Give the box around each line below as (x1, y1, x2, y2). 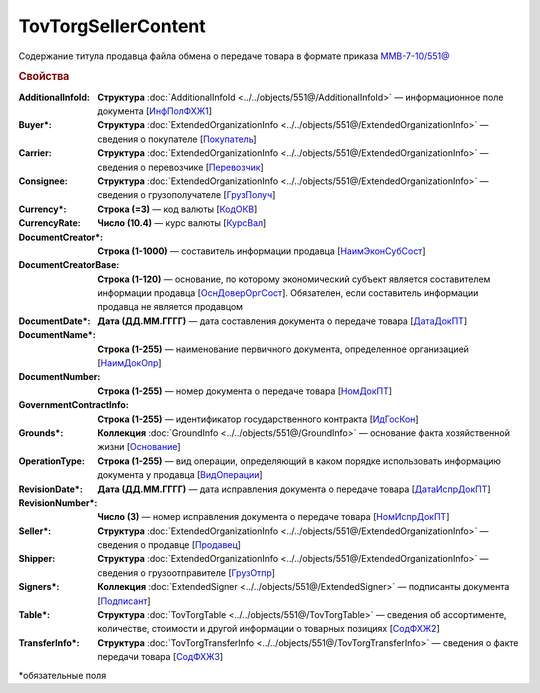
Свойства (18, 70, 70, 84)
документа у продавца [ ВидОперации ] (97, 469, 264, 481)
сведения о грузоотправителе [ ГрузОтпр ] (97, 566, 275, 579)
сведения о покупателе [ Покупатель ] (97, 133, 257, 145)
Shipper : (18, 553, 56, 565)
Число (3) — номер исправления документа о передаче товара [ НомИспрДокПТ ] (97, 511, 450, 523)
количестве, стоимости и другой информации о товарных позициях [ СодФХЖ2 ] (97, 623, 440, 635)
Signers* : (18, 581, 60, 593)
